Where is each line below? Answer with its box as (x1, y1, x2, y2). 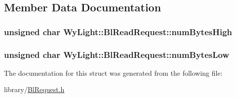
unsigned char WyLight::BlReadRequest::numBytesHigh (4, 25, 233, 38)
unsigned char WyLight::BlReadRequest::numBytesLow (4, 48, 230, 60)
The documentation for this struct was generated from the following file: (4, 67, 223, 78)
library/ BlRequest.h (4, 84, 65, 95)
